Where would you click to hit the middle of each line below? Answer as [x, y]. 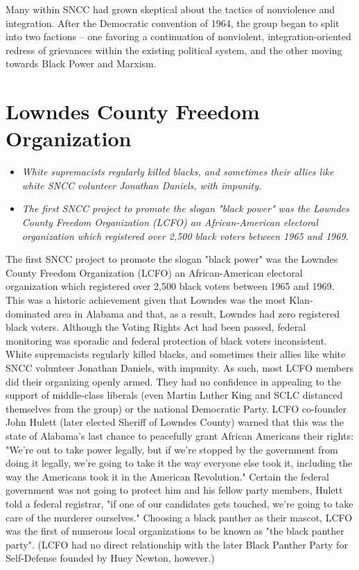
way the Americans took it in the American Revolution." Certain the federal [167, 476]
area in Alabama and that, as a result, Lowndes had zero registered [197, 313]
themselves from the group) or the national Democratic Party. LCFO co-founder [176, 408]
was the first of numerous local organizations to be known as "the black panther [175, 531]
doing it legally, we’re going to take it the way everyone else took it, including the [179, 463]
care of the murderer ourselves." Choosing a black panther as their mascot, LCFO [179, 517]
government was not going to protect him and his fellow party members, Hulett [174, 490]
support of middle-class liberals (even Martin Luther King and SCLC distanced [174, 395]
